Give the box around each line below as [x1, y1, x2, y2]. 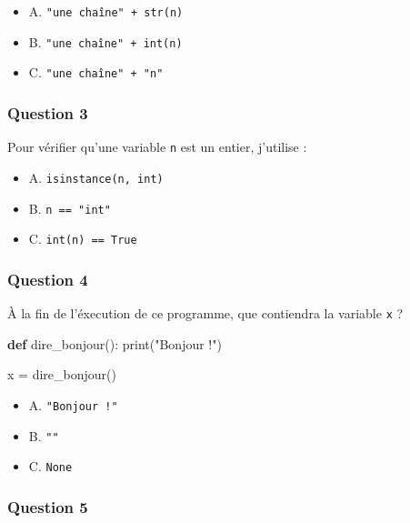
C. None [28, 457, 73, 476]
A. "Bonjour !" [28, 395, 118, 414]
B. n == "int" [28, 198, 111, 217]
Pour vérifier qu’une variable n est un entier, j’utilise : [7, 137, 307, 156]
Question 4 [7, 267, 88, 290]
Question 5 [7, 495, 88, 518]
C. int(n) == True [28, 229, 137, 248]
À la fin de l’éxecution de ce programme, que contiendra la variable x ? [7, 304, 404, 323]
